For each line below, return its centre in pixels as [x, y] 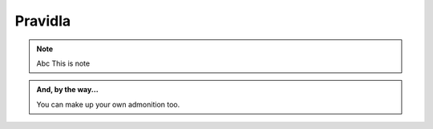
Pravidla [43, 21]
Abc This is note [63, 63]
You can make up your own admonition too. [108, 104]
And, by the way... [68, 90]
